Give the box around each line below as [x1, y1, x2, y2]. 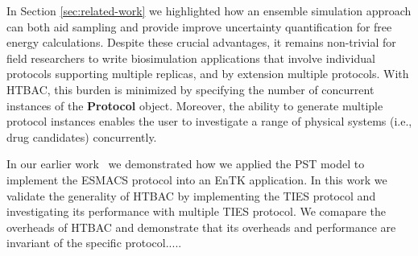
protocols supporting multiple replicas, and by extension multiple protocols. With [6, 65, 409, 82]
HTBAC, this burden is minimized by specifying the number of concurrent [6, 81, 375, 97]
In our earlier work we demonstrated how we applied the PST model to [6, 155, 365, 172]
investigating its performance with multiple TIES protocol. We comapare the [6, 203, 387, 220]
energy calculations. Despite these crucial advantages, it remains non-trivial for [6, 34, 396, 51]
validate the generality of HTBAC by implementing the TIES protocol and [6, 187, 376, 204]
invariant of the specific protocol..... [6, 234, 182, 251]
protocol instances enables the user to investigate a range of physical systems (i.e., [6, 113, 412, 130]
